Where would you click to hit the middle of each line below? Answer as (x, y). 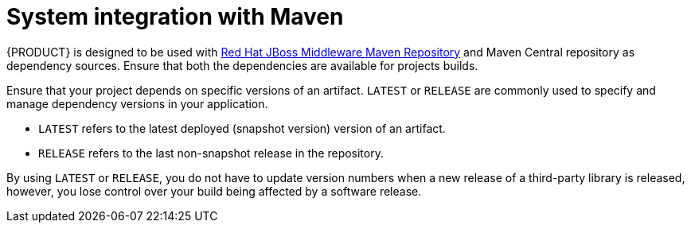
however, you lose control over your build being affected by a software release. (214, 191)
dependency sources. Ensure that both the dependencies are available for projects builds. (242, 65)
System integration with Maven (175, 17)
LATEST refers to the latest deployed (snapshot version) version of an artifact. (242, 128)
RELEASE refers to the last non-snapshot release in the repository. (211, 153)
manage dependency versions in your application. (137, 103)
